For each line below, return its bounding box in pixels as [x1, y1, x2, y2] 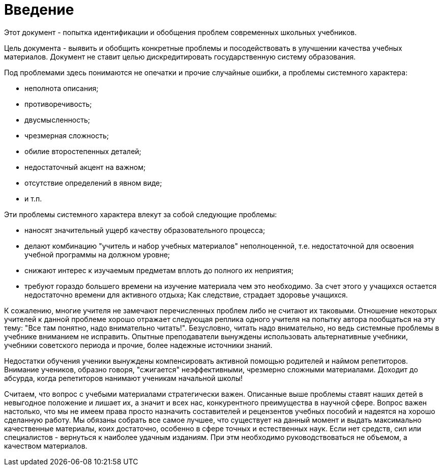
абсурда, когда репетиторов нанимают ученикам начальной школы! [4, 373, 243, 383]
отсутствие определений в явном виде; [24, 178, 162, 187]
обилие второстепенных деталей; [24, 146, 141, 156]
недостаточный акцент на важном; [24, 162, 146, 171]
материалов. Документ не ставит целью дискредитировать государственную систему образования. [4, 52, 356, 61]
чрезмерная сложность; [24, 131, 109, 140]
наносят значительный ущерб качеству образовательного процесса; [24, 225, 265, 234]
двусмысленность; [24, 115, 91, 124]
